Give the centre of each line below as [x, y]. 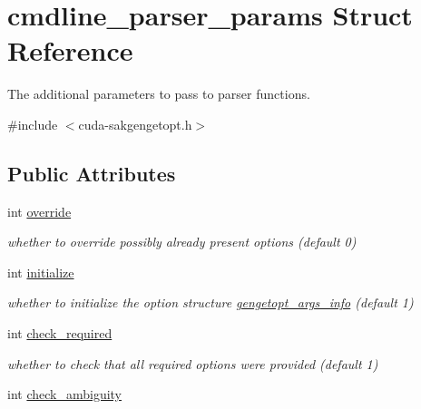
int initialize [41, 272]
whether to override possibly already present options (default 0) [182, 242]
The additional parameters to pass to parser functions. [159, 94]
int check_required [60, 333]
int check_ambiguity [65, 394]
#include [33, 124]
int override [39, 211]
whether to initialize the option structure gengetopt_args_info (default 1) [210, 302]
